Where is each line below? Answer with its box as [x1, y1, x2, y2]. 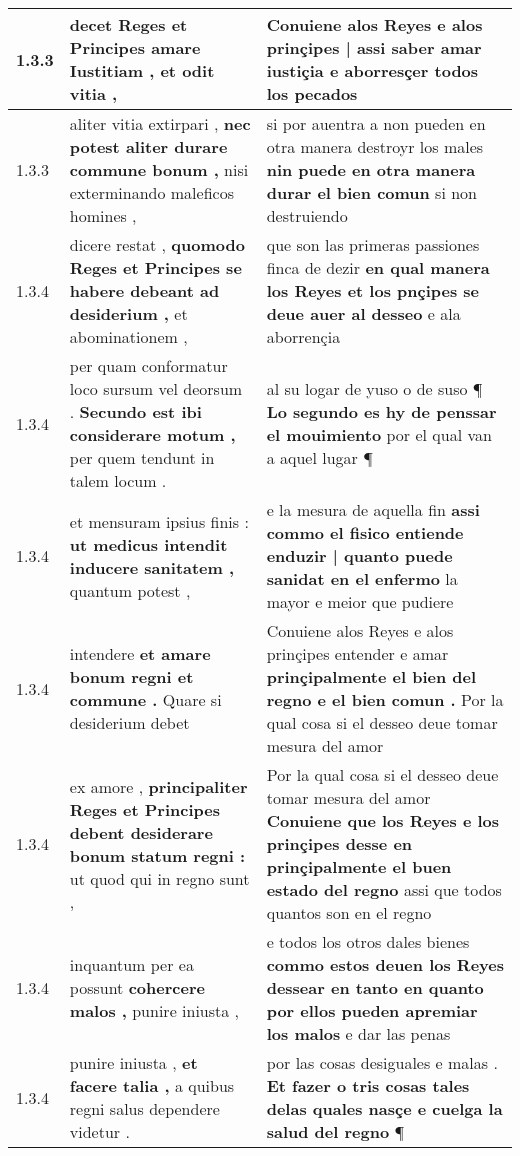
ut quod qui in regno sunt [69, 866, 250, 890]
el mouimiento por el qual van [266, 423, 492, 446]
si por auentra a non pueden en [266, 112, 486, 135]
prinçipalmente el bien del [266, 665, 477, 688]
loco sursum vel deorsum [69, 377, 243, 400]
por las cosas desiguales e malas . [266, 1051, 498, 1074]
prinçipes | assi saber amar [266, 36, 482, 59]
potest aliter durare [69, 135, 228, 158]
